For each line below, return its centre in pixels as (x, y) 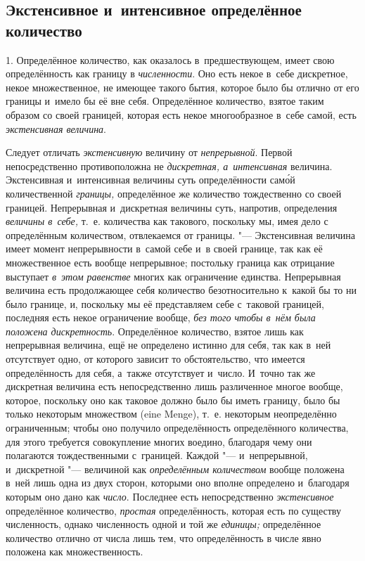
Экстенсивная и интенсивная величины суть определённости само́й (151, 180)
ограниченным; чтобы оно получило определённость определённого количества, (177, 428)
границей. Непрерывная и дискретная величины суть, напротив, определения (172, 207)
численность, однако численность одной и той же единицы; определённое (164, 524)
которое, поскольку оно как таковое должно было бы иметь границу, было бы (173, 400)
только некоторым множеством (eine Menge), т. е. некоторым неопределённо (171, 414)
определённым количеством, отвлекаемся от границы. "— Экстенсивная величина (180, 234)
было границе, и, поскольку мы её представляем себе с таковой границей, (165, 303)
